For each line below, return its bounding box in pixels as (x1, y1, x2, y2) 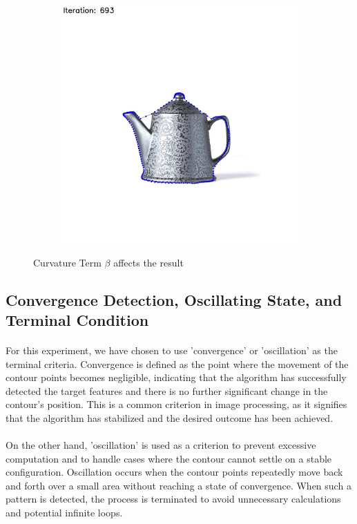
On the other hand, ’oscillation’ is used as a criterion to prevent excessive (6, 438, 316, 452)
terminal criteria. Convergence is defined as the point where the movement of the (6, 356, 349, 371)
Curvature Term (33, 255, 102, 269)
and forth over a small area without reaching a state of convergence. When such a (6, 478, 351, 492)
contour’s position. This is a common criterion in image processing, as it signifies (6, 397, 347, 411)
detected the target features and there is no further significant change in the (6, 383, 328, 398)
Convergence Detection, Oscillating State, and (6, 289, 342, 310)
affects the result (113, 255, 184, 269)
